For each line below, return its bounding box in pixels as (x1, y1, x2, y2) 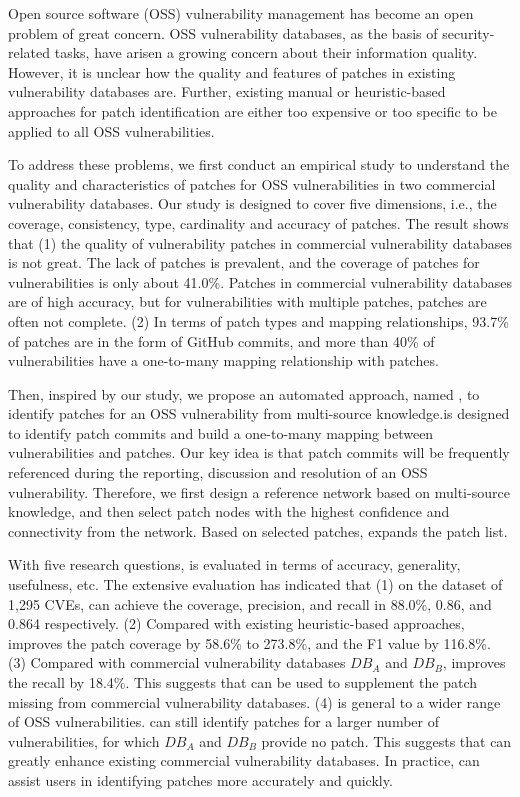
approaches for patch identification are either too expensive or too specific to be (8, 100, 497, 121)
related (8, 42, 51, 63)
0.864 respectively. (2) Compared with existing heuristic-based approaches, (8, 613, 465, 634)
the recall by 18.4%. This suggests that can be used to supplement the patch (8, 672, 478, 692)
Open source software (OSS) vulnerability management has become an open (8, 3, 474, 23)
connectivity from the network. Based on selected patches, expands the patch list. (8, 520, 508, 541)
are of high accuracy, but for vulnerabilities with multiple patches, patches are (8, 291, 487, 312)
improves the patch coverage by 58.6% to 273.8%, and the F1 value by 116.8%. (8, 632, 491, 653)
